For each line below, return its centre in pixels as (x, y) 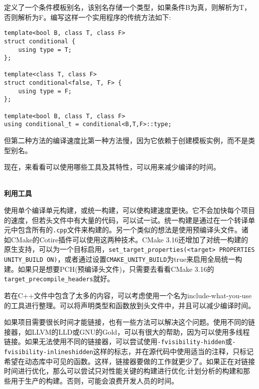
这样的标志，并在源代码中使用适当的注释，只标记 (173, 351)
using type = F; (45, 91)
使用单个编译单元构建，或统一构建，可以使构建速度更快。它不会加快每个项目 (129, 210)
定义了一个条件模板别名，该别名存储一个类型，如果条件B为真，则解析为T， (128, 7)
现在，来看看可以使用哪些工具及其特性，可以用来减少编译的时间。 (112, 167)
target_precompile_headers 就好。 (59, 279)
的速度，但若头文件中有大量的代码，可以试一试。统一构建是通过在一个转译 (126, 220)
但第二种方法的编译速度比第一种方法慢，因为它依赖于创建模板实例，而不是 (126, 140)
